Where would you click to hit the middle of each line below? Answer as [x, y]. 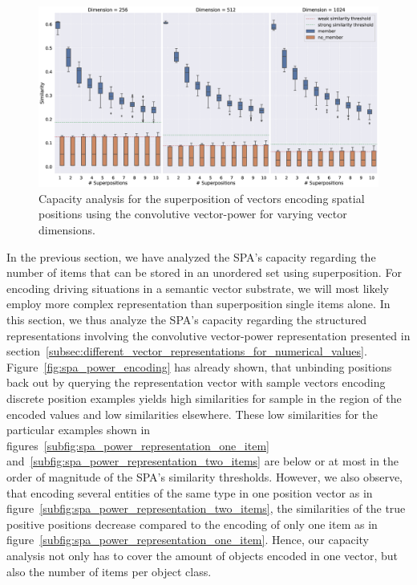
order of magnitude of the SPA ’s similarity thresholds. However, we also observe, [204, 476]
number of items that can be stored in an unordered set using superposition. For [204, 272]
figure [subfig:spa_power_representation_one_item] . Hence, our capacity [188, 540]
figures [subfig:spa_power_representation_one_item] [138, 445]
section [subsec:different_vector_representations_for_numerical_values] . [187, 351]
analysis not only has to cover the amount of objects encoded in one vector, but [202, 555]
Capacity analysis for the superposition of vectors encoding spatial [202, 198]
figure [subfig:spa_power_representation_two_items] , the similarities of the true [206, 508]
